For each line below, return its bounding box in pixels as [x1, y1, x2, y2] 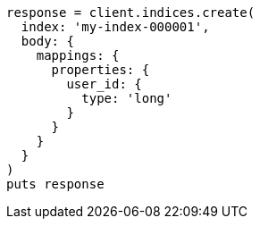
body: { [21, 34, 74, 48]
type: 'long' [81, 91, 172, 105]
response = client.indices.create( [6, 5, 256, 20]
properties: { [51, 63, 150, 77]
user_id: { [66, 77, 142, 91]
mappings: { [36, 48, 120, 63]
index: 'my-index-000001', [21, 20, 210, 34]
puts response [6, 177, 105, 191]
